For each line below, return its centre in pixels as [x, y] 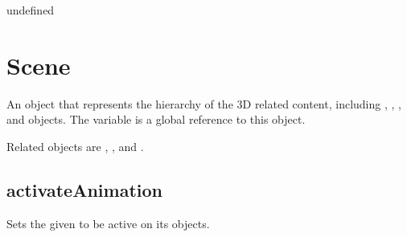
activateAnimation [84, 189]
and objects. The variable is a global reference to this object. [156, 119]
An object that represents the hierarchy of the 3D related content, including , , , [204, 103]
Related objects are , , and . [75, 146]
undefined [31, 10]
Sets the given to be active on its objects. [108, 223]
